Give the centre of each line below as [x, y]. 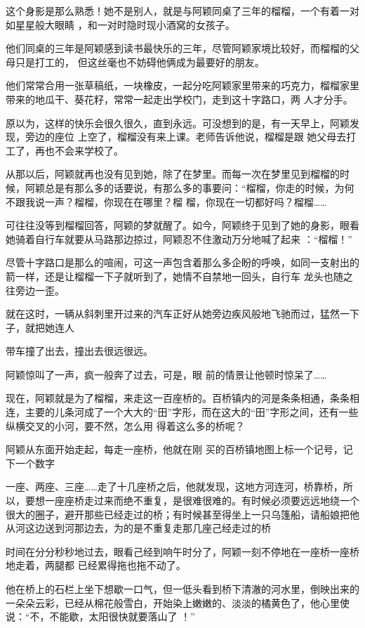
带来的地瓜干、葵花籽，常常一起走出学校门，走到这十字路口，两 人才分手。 [179, 99]
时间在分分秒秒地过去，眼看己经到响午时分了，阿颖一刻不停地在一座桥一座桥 [182, 551]
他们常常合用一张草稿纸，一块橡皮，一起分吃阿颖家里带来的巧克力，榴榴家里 [182, 85]
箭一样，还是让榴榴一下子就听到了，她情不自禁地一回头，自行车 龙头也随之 [179, 276]
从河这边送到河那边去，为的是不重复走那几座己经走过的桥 [138, 528]
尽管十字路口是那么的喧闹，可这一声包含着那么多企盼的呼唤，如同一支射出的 [182, 262]
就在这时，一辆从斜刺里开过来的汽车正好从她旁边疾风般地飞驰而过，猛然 [173, 314]
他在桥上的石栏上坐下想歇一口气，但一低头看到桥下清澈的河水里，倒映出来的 [182, 589]
